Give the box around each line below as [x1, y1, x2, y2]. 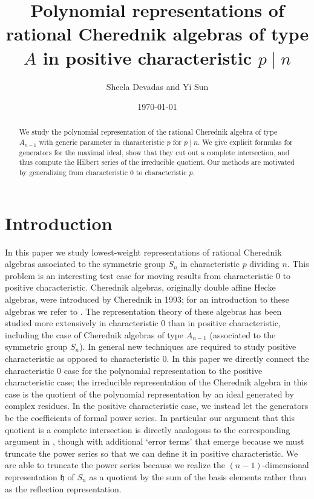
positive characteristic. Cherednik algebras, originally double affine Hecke [5, 281, 276, 294]
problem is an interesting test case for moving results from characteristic [5, 269, 273, 282]
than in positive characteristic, [168, 317, 281, 329]
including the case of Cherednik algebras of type [5, 328, 184, 341]
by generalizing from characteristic [19, 167, 128, 178]
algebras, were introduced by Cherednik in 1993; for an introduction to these [5, 293, 289, 306]
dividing [249, 257, 280, 270]
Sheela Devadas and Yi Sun [106, 80, 209, 92]
